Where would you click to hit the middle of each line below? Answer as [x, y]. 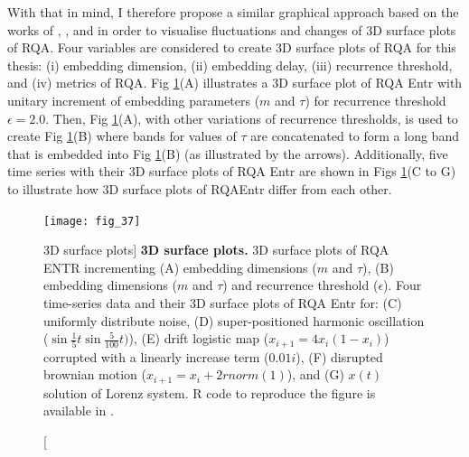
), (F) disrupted [339, 356]
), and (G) [315, 374]
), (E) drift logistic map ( [199, 338]
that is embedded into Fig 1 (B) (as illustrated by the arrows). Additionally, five [228, 153]
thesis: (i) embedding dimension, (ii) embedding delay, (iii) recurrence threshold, [230, 65]
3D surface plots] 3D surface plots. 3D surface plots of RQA [216, 250]
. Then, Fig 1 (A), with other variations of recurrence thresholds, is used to [252, 118]
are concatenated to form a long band [355, 136]
